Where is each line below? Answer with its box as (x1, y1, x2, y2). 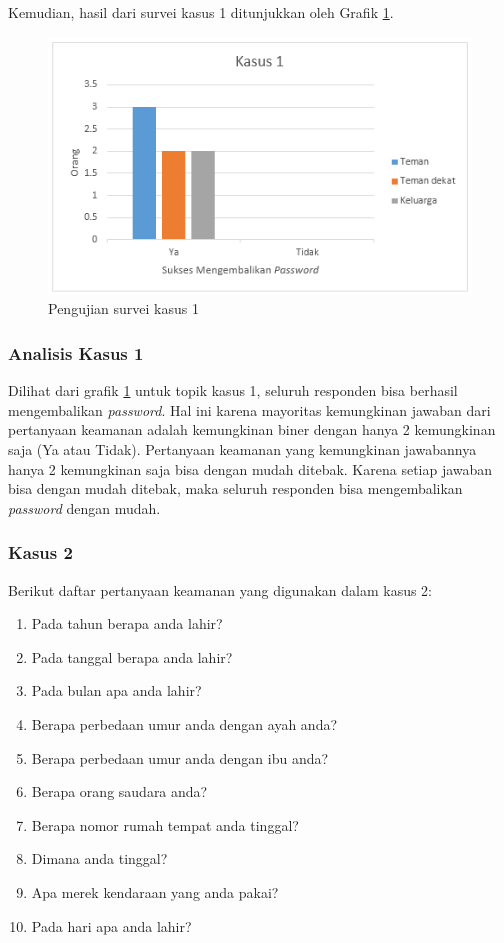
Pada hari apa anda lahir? (31, 915, 192, 936)
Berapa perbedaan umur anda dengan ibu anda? (31, 747, 329, 768)
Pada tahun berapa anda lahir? (31, 613, 223, 634)
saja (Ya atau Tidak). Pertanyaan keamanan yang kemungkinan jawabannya (8, 438, 477, 459)
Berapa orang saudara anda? (31, 781, 208, 802)
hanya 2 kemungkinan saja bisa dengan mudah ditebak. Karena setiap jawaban (8, 458, 493, 479)
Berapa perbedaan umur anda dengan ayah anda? (31, 713, 338, 734)
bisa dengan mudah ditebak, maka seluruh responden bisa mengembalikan (8, 478, 463, 499)
